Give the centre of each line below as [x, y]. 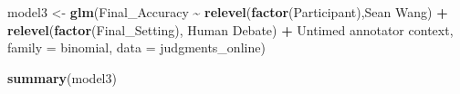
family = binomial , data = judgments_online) [136, 47]
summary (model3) [62, 77]
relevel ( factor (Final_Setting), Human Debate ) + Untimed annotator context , [230, 29]
